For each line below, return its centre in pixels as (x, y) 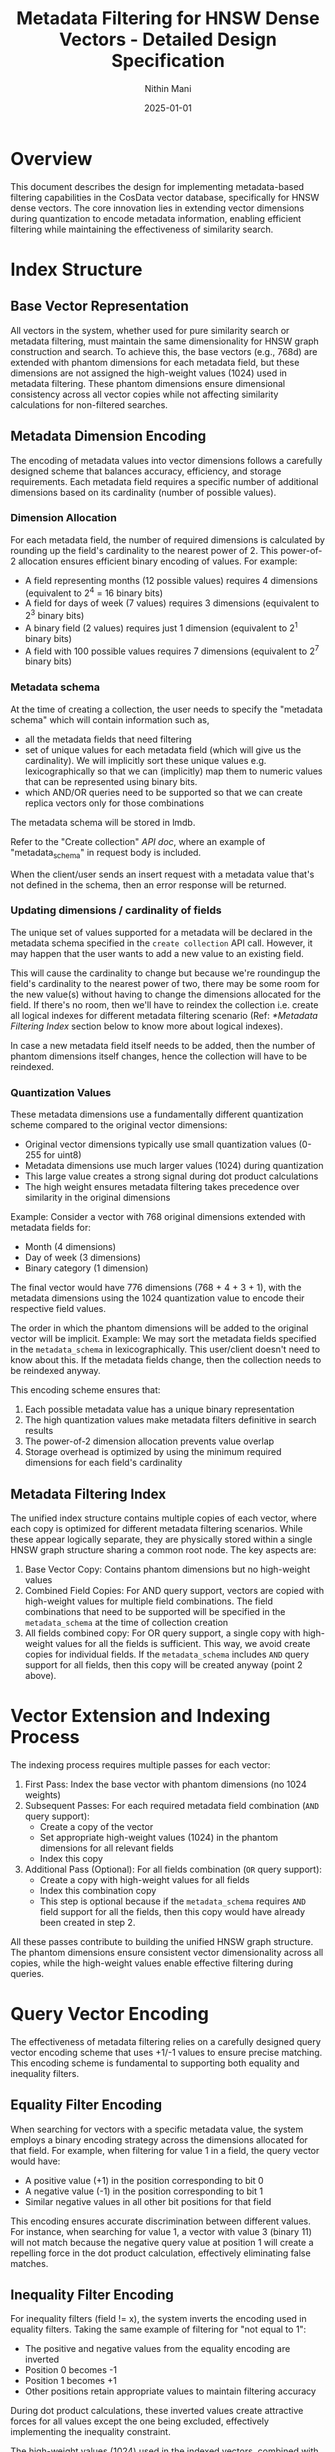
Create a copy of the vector (96, 1826)
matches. (29, 2263)
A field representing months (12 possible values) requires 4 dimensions (171, 580)
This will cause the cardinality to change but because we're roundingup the (165, 973)
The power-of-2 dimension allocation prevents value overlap (149, 1441)
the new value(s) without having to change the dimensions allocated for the (166, 994)
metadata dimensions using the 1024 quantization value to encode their (157, 1298)
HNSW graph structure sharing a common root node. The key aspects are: (163, 1549)
